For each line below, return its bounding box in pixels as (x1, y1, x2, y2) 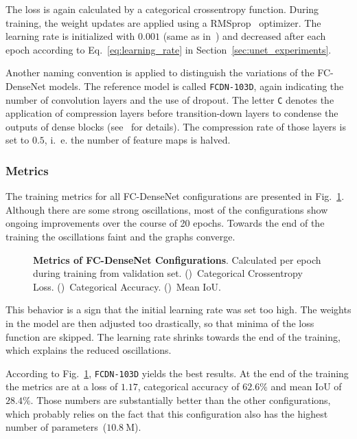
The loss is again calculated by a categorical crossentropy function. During (5, 2, 319, 16)
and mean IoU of (270, 379, 342, 394)
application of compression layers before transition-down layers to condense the (5, 106, 338, 120)
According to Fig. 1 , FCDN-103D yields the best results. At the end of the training (5, 365, 349, 380)
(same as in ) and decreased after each (163, 29, 326, 43)
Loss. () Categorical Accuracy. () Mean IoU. (33, 279, 221, 293)
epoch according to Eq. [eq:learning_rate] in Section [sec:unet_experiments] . (5, 42, 332, 56)
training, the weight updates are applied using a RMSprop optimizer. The (5, 15, 321, 30)
